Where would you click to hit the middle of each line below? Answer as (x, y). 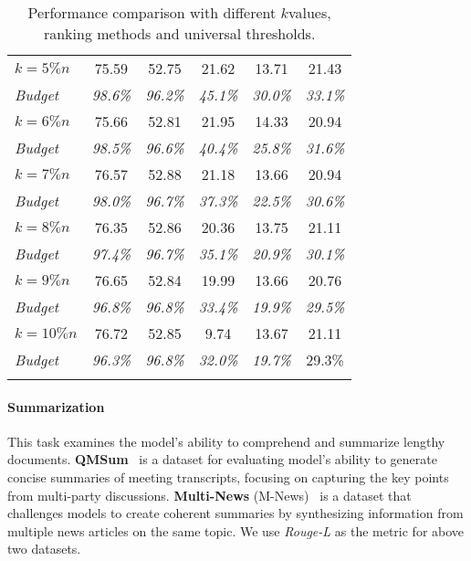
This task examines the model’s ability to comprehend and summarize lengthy (226, 441)
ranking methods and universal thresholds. (179, 33)
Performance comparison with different (152, 12)
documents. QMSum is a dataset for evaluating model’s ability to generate (222, 459)
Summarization (56, 406)
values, (309, 12)
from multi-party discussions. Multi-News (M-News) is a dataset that (209, 495)
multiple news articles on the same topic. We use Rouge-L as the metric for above (236, 530)
